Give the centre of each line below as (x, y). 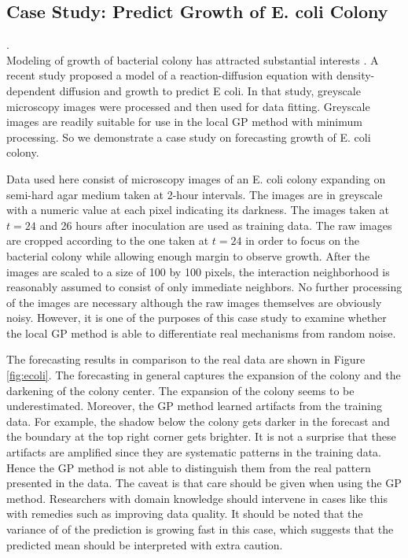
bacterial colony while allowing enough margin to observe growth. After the (188, 255)
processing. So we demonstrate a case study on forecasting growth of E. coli (189, 137)
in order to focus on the (303, 240)
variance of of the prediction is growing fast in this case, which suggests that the (200, 529)
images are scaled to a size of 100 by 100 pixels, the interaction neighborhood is (198, 271)
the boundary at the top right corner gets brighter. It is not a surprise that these (201, 436)
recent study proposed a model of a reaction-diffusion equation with (170, 75)
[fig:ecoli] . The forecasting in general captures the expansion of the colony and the (204, 375)
